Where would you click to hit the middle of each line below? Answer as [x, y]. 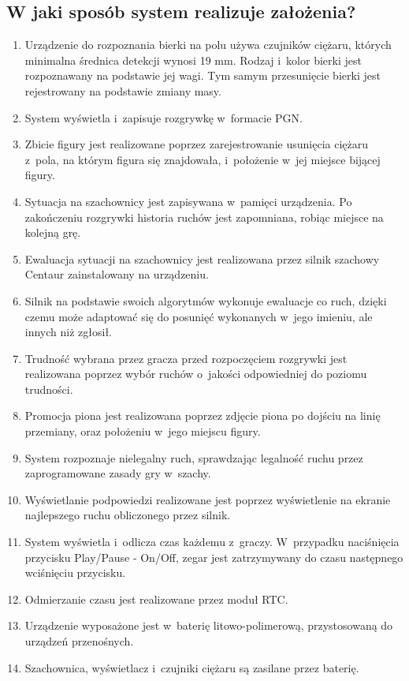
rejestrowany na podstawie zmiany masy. [123, 90]
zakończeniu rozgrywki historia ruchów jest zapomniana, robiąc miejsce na [204, 217]
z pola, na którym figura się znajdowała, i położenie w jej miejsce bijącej [203, 159]
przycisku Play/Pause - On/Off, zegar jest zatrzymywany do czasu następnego [214, 557]
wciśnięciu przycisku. [75, 572]
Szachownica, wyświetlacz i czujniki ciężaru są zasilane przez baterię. [192, 667]
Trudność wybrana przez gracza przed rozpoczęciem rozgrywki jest [186, 358]
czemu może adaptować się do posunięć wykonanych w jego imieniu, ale [199, 316]
